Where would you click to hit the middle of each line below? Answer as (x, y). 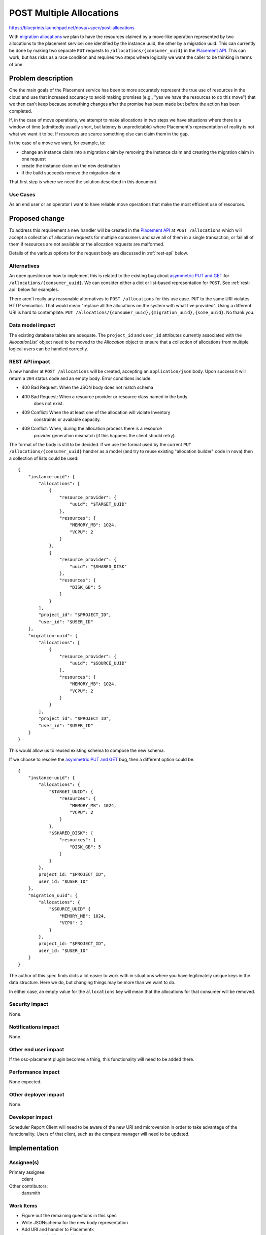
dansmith (31, 1193)
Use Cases (22, 194)
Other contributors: (29, 1186)
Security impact (29, 1004)
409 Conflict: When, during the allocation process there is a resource (92, 429)
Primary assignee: (28, 1172)
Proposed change (37, 219)
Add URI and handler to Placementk (58, 1230)
